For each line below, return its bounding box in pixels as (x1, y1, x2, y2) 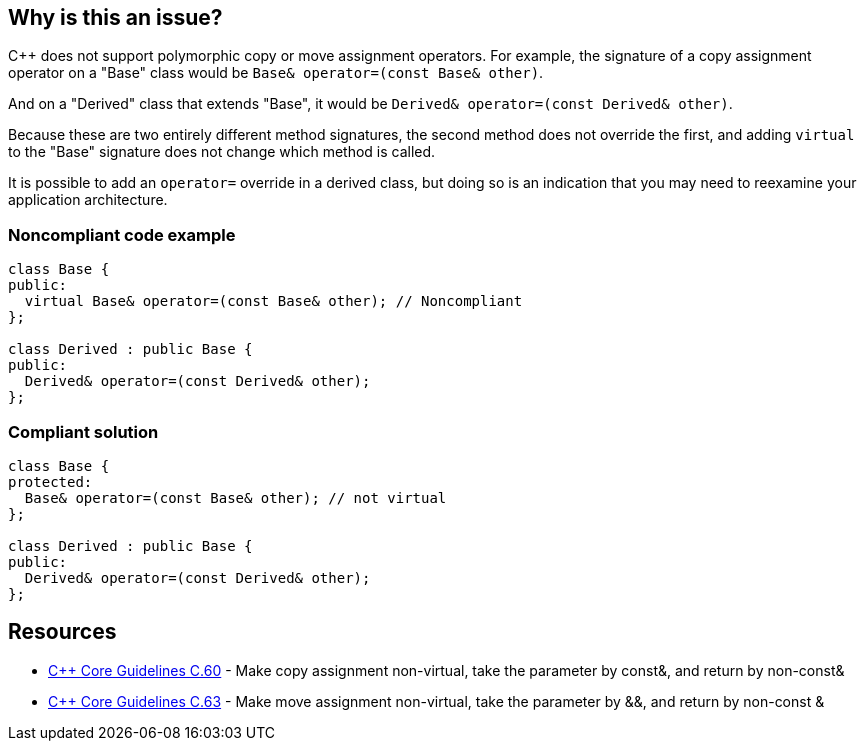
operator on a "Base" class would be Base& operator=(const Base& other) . (8, 64, 544, 82)
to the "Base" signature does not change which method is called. (8, 143, 436, 161)
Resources (8, 619, 117, 645)
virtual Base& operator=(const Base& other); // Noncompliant (24, 293, 523, 310)
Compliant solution (8, 421, 159, 442)
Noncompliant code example (8, 224, 236, 245)
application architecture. (8, 191, 168, 209)
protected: (8, 473, 93, 490)
